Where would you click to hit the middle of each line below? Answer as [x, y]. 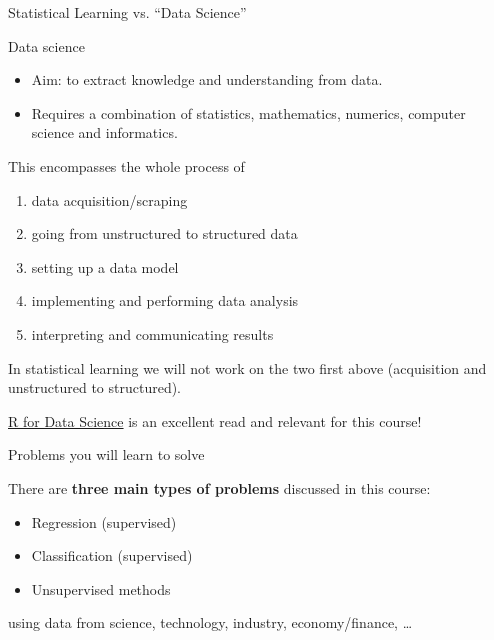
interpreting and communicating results [152, 333]
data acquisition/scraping [109, 199]
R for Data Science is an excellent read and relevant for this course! [215, 420]
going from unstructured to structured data [164, 233]
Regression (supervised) [104, 521]
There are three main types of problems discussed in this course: [219, 487]
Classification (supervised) [112, 555]
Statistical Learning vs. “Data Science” [127, 12]
